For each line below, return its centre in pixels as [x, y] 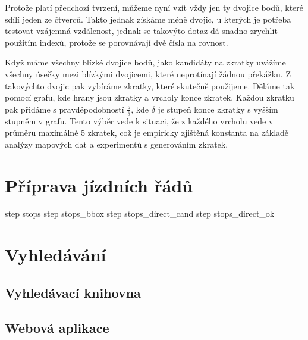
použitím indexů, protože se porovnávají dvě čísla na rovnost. [117, 42]
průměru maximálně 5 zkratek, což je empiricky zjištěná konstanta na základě [147, 132]
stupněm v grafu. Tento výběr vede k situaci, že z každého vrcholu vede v [139, 121]
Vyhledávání [56, 255]
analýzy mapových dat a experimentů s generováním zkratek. [117, 144]
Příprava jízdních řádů [99, 185]
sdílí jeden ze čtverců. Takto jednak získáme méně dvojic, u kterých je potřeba [148, 19]
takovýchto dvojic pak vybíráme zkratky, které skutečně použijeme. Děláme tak [150, 85]
